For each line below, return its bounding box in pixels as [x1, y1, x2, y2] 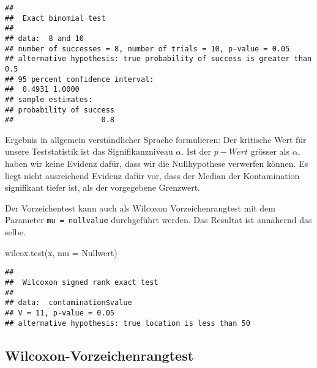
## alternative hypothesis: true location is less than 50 [5, 318, 250, 328]
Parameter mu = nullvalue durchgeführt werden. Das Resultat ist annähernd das [5, 213, 312, 226]
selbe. [5, 226, 26, 238]
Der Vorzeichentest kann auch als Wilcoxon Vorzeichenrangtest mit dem [5, 201, 275, 214]
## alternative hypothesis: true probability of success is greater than [5, 54, 312, 64]
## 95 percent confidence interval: [5, 75, 154, 84]
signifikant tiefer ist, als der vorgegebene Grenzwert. [5, 181, 201, 194]
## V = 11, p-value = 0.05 [5, 308, 114, 317]
